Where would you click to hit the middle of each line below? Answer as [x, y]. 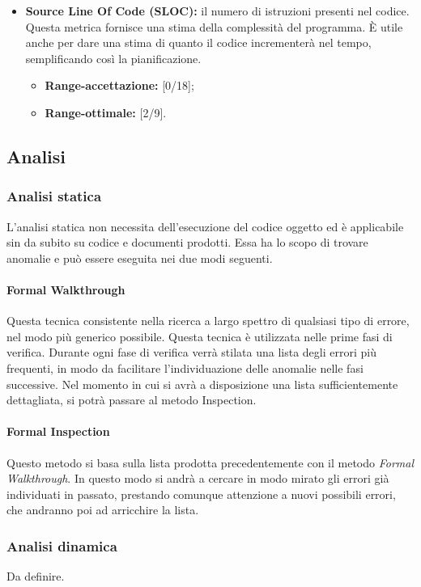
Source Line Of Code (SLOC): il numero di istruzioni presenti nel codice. [217, 11]
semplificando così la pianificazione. [113, 58]
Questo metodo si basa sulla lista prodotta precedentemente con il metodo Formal [210, 462]
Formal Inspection [58, 431]
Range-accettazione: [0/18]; [119, 85]
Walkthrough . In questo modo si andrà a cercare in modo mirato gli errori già [198, 478]
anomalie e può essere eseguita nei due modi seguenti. [140, 258]
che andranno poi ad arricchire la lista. [103, 510]
